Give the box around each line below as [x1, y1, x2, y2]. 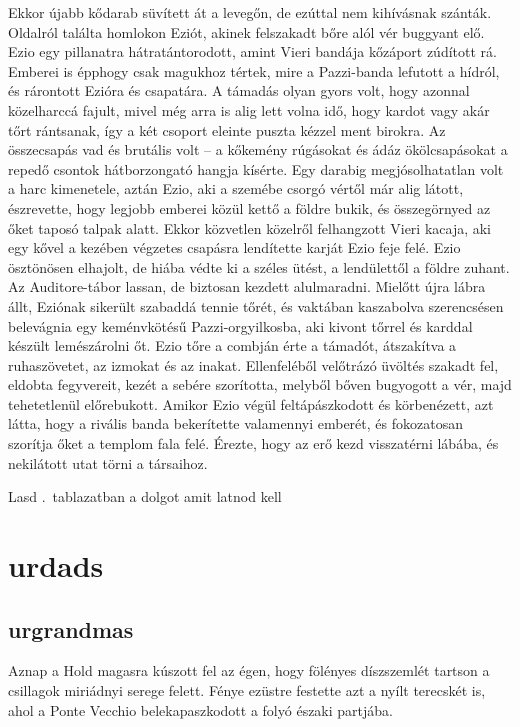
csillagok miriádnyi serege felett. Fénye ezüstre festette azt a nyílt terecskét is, [8, 680, 486, 701]
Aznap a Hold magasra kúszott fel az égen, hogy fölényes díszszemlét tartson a [8, 660, 490, 681]
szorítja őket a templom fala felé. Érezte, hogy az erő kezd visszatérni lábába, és [8, 433, 499, 454]
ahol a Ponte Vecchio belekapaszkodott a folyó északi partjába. [8, 699, 393, 720]
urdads [8, 545, 104, 586]
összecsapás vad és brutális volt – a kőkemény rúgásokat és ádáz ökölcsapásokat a [8, 139, 508, 160]
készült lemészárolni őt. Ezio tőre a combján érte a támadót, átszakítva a [8, 335, 457, 356]
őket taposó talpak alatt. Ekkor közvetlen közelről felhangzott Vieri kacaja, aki [8, 217, 492, 238]
